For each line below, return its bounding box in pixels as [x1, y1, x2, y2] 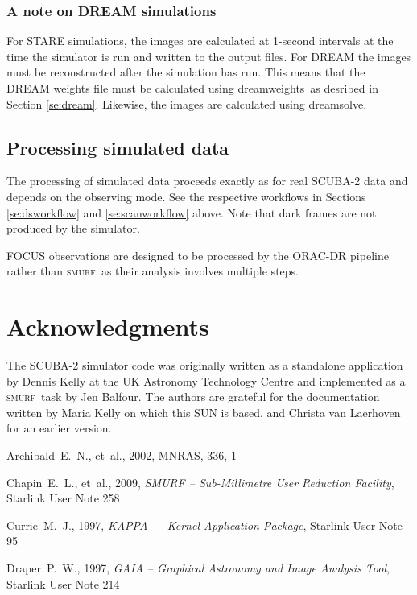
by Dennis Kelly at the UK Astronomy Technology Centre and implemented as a [6, 372, 406, 389]
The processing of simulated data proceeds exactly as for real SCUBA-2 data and [6, 172, 408, 189]
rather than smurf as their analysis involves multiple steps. [6, 262, 299, 279]
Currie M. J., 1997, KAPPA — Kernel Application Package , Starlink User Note [6, 516, 403, 533]
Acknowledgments [6, 310, 209, 343]
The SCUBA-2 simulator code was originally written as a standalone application [6, 357, 403, 374]
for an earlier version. [6, 419, 112, 436]
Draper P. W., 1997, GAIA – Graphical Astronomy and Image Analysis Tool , [6, 560, 390, 576]
